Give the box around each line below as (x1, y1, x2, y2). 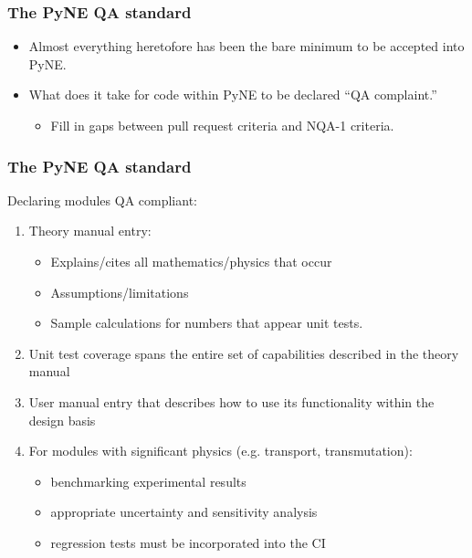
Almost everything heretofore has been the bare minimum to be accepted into (28, 37, 465, 56)
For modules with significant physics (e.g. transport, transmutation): (28, 441, 413, 460)
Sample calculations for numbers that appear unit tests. (50, 313, 363, 332)
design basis (28, 410, 96, 429)
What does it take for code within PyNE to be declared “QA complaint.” (28, 85, 437, 104)
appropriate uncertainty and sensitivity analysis (50, 502, 318, 521)
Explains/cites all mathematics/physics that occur (50, 252, 332, 270)
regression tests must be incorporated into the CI (50, 532, 326, 552)
